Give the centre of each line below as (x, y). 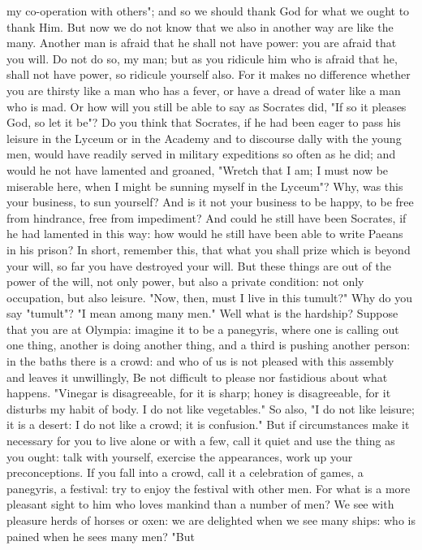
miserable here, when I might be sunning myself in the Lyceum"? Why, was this (205, 186)
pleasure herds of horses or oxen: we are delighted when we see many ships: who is (211, 520)
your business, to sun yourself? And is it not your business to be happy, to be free (210, 202)
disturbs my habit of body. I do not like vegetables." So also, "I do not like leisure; (211, 408)
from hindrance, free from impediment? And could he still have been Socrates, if (207, 217)
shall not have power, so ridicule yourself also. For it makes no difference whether (209, 74)
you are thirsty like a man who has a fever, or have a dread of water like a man (204, 90)
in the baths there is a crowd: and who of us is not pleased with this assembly (200, 361)
